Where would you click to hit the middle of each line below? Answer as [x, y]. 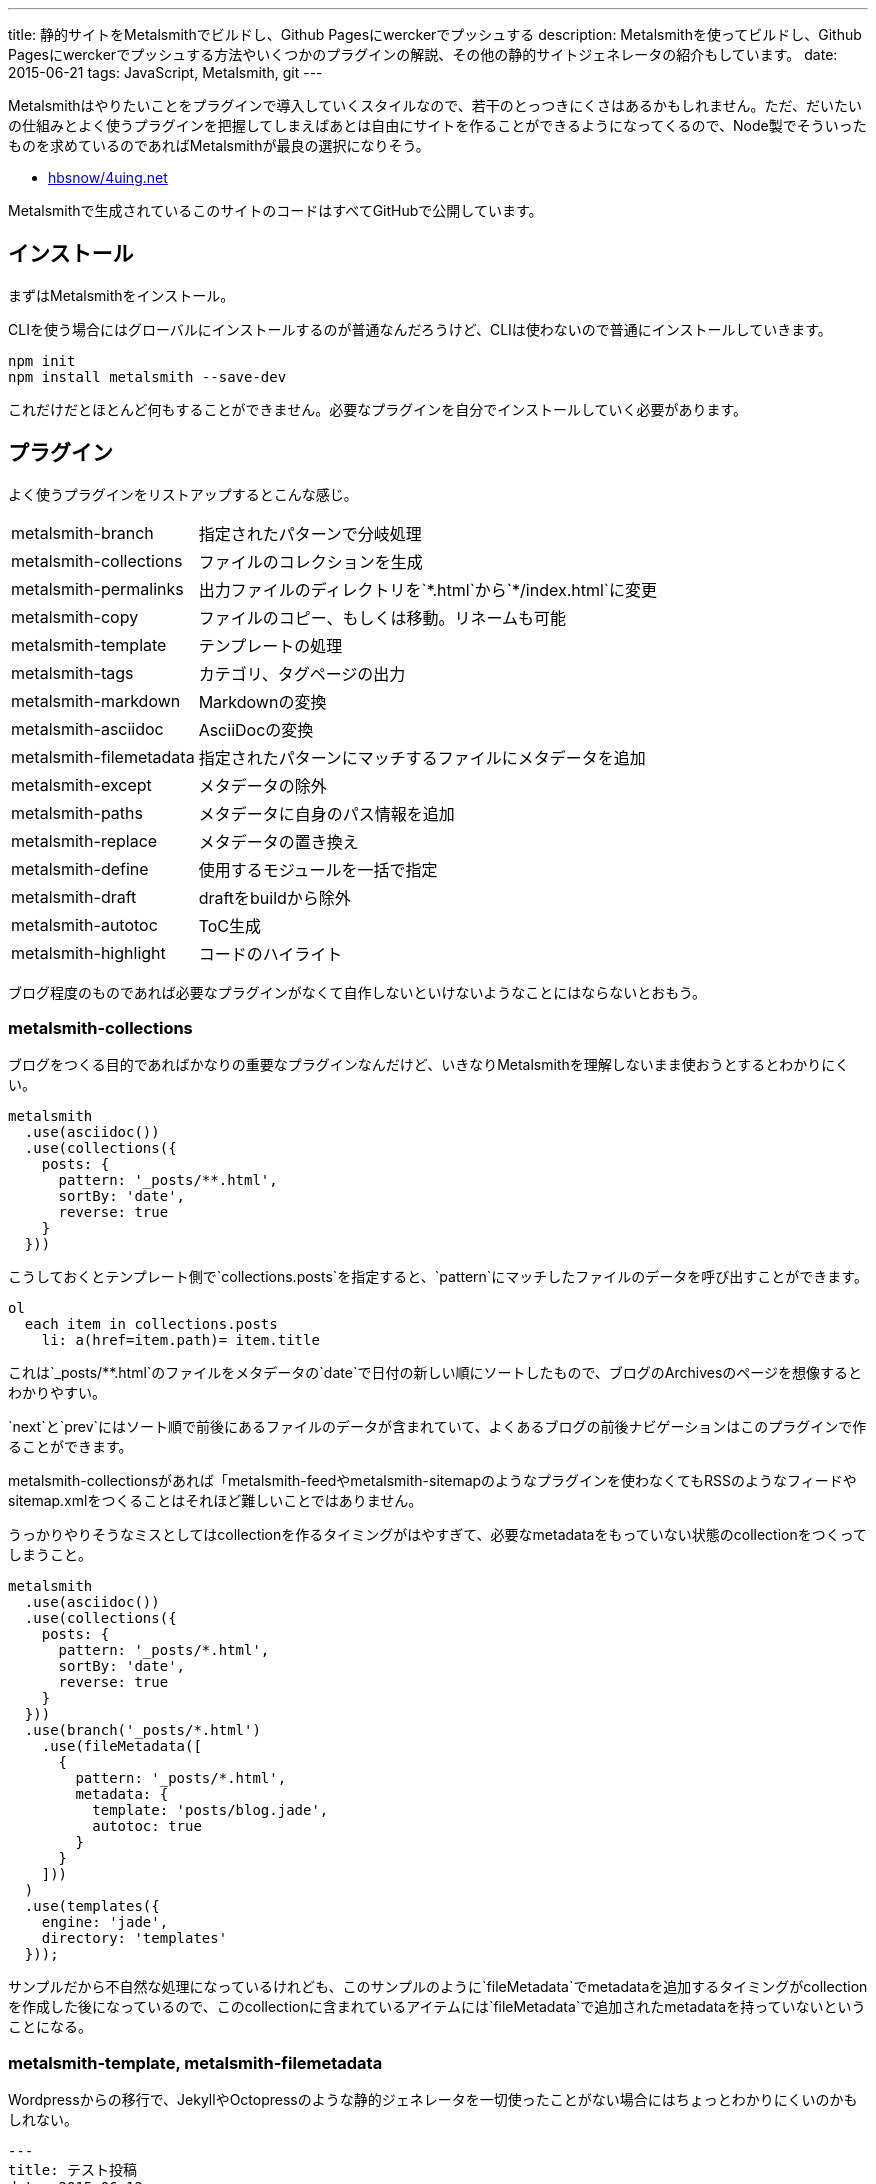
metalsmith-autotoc [84, 924]
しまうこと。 [50, 1555]
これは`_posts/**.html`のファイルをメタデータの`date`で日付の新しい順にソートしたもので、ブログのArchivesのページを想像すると [435, 1373]
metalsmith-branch [82, 532]
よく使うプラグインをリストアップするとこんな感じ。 [183, 494]
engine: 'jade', [105, 1922]
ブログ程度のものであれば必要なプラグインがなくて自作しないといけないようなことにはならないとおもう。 [357, 992]
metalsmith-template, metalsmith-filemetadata [195, 2062]
